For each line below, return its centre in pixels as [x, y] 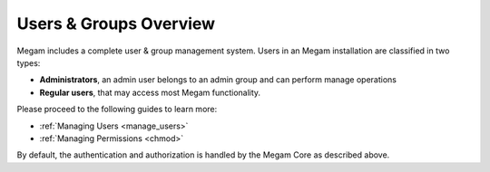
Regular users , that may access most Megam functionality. [150, 92]
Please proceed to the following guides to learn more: [117, 110]
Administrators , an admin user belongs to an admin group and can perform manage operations [218, 80]
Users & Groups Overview [116, 24]
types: [29, 62]
